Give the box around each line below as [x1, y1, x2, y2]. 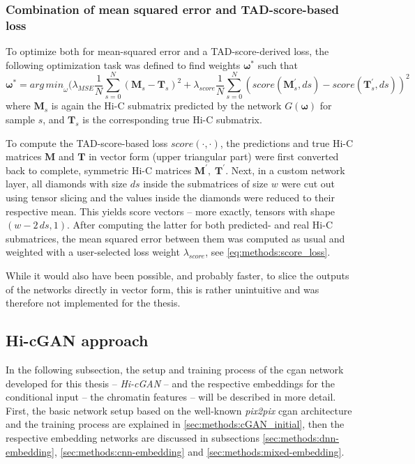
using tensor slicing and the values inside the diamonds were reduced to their [6, 190, 335, 205]
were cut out [281, 176, 335, 191]
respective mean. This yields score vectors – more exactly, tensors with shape [6, 203, 335, 218]
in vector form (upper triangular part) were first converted [89, 149, 339, 164]
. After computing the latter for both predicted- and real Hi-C [67, 217, 333, 232]
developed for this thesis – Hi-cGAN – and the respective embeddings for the [6, 376, 335, 390]
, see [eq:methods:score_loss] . [205, 245, 331, 259]
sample [6, 112, 36, 127]
